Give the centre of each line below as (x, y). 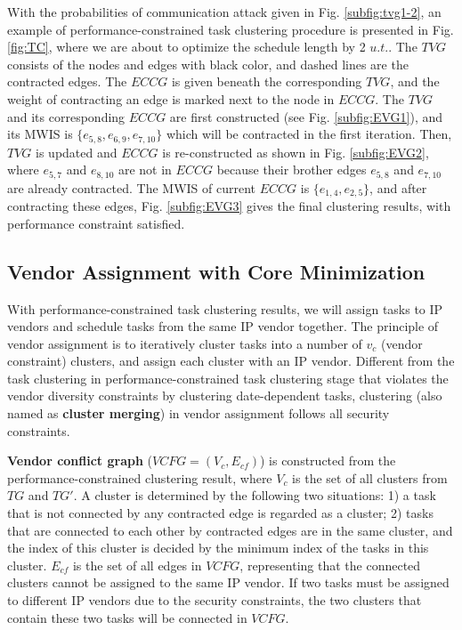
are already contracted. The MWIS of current (132, 187)
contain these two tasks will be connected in (127, 617)
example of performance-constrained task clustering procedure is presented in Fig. (231, 29)
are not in (145, 170)
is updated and (77, 152)
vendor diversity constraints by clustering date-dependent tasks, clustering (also (225, 396)
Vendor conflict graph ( (80, 460)
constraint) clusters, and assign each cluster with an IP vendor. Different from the (231, 361)
